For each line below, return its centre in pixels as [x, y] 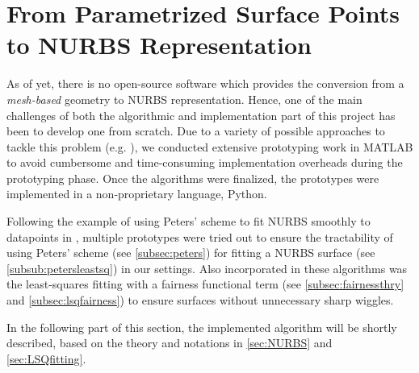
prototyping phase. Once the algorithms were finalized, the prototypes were [193, 178]
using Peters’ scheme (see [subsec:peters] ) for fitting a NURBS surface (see [191, 253]
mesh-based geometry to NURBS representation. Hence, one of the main [184, 99]
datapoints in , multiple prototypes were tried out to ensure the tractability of [200, 236]
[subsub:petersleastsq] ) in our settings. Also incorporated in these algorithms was [207, 268]
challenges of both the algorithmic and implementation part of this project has [201, 115]
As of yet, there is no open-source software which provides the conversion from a [205, 83]
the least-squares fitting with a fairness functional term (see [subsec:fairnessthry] [205, 284]
